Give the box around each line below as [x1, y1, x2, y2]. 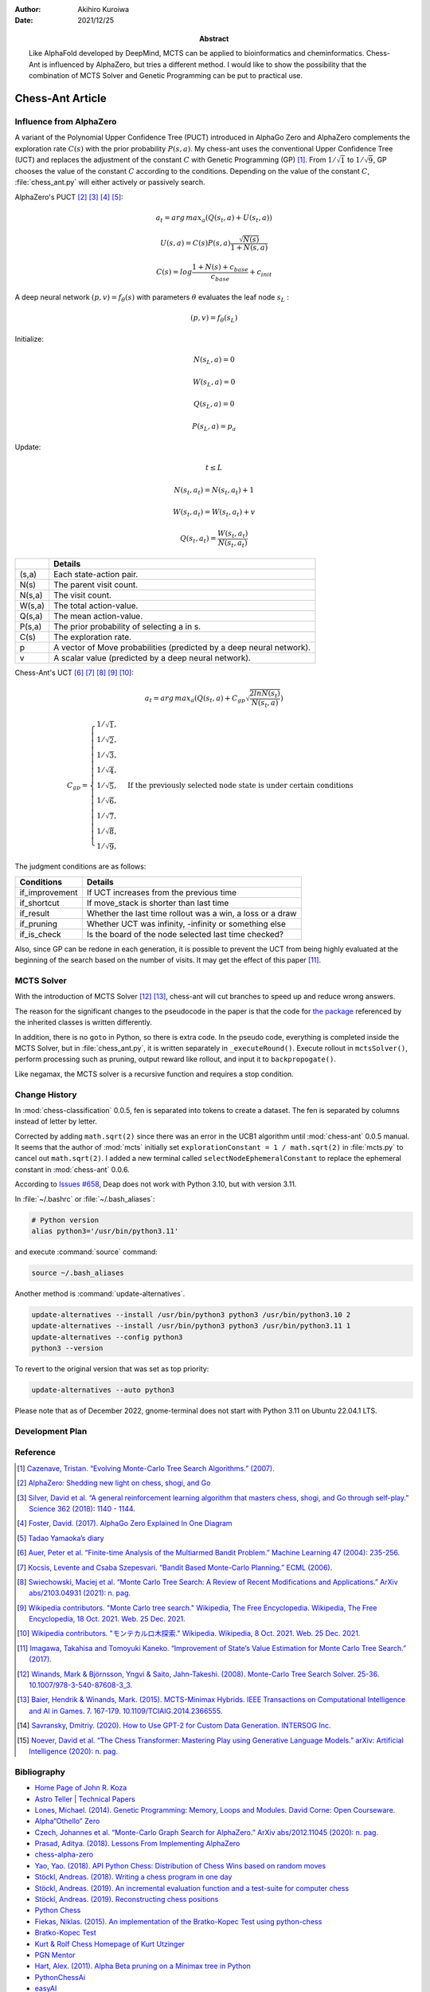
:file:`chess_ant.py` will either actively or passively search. [14, 178, 206, 187]
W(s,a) [19, 600, 45, 611]
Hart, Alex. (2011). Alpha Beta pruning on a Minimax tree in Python [34, 1961, 251, 1971]
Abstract [199, 33, 229, 43]
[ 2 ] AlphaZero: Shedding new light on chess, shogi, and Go [17, 1478, 211, 1488]
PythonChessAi [34, 1972, 86, 1982]
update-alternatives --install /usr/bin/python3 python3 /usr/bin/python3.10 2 [31, 1310, 351, 1319]
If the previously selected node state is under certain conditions [127, 781, 354, 790]
